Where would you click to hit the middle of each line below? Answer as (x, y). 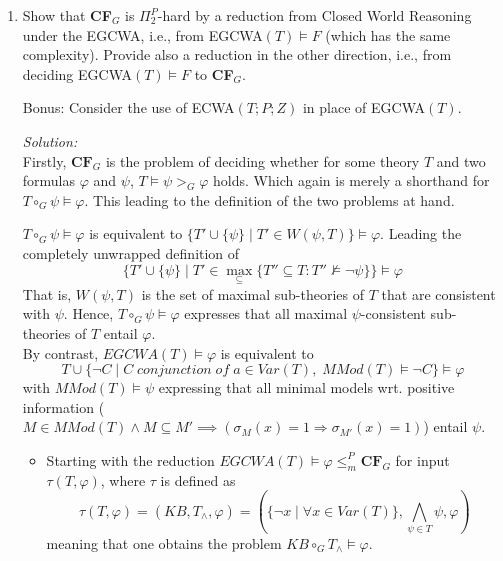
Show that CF (67, 15)
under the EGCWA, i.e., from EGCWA (142, 34)
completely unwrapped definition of (131, 252)
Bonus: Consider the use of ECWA (128, 107)
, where (123, 479)
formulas (49, 180)
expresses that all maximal (266, 313)
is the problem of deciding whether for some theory (262, 160)
